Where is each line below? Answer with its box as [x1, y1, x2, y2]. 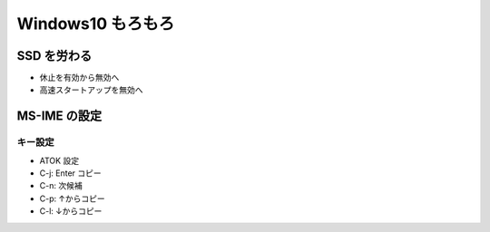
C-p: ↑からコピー [39, 193, 105, 204]
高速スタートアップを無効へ [39, 84, 143, 95]
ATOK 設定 [39, 155, 80, 166]
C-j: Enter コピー [39, 168, 102, 179]
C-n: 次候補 [39, 180, 83, 191]
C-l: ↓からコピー [39, 206, 103, 217]
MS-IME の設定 [16, 109, 103, 124]
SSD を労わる [16, 48, 93, 63]
